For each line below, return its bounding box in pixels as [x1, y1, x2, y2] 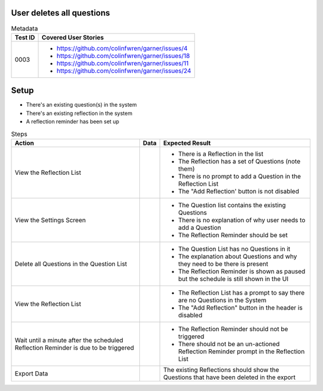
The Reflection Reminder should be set [178, 231, 288, 239]
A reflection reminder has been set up [26, 118, 120, 125]
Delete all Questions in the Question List [14, 259, 127, 268]
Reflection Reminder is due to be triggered [14, 343, 135, 351]
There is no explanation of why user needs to [178, 216, 306, 224]
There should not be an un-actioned [178, 340, 280, 348]
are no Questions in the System [178, 296, 267, 304]
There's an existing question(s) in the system [26, 101, 137, 108]
